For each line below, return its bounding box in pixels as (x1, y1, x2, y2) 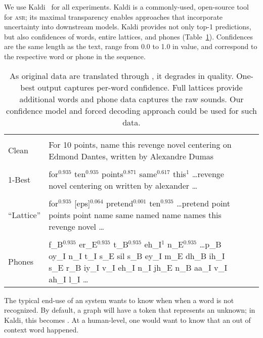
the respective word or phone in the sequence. (4, 51, 146, 61)
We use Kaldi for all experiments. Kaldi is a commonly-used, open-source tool (4, 2, 249, 12)
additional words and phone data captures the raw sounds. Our (19, 93, 244, 105)
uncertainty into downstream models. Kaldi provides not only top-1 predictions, (4, 21, 251, 32)
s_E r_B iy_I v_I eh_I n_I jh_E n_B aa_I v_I (49, 261, 228, 273)
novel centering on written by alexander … (49, 179, 198, 191)
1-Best (8, 174, 31, 186)
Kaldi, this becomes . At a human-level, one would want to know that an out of (4, 314, 251, 325)
